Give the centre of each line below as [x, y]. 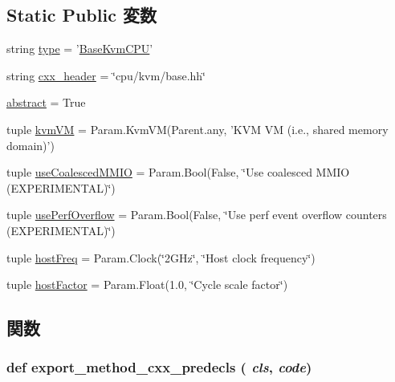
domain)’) [31, 145]
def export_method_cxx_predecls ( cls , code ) [159, 367]
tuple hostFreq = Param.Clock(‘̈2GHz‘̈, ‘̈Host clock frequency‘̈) [161, 257]
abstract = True [46, 102]
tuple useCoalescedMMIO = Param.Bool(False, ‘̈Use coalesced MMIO [178, 172]
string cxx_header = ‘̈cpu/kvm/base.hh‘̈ [106, 75]
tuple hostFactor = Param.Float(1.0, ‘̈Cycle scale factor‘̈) [147, 284]
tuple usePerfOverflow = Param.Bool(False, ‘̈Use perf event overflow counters [197, 215]
